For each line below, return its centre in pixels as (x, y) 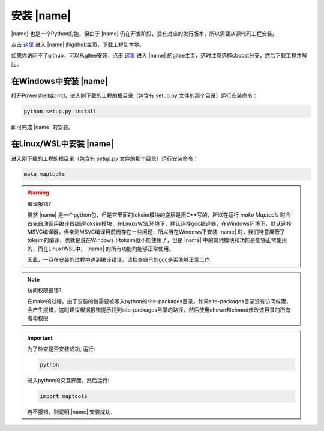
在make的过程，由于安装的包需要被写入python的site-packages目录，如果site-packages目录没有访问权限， (159, 301)
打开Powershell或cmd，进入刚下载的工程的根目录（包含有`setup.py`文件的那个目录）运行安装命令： (134, 95)
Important (40, 338)
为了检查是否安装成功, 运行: (61, 349)
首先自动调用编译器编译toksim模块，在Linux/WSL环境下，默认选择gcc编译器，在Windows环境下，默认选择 (160, 223)
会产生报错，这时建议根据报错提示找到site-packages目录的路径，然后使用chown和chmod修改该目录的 (154, 310)
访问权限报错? (45, 290)
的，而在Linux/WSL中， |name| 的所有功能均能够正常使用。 (100, 249)
